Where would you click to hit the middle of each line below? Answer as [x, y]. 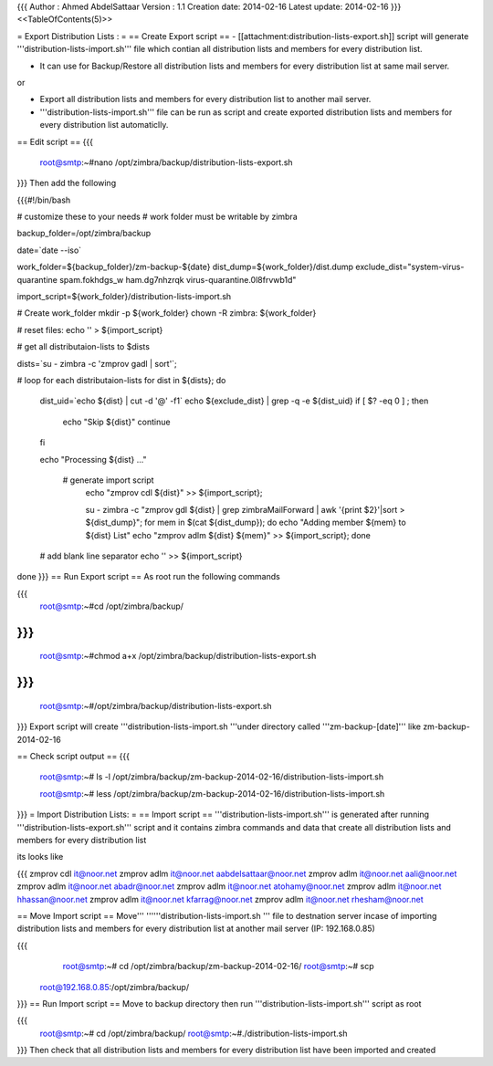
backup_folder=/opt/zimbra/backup [84, 234]
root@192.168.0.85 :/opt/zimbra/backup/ [115, 987]
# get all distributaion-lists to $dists [84, 347]
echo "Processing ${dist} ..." [93, 459]
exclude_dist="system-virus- [410, 267]
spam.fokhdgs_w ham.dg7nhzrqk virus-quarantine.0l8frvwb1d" [178, 279]
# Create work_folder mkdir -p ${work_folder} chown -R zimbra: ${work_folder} [167, 313]
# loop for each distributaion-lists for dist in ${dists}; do [121, 380]
